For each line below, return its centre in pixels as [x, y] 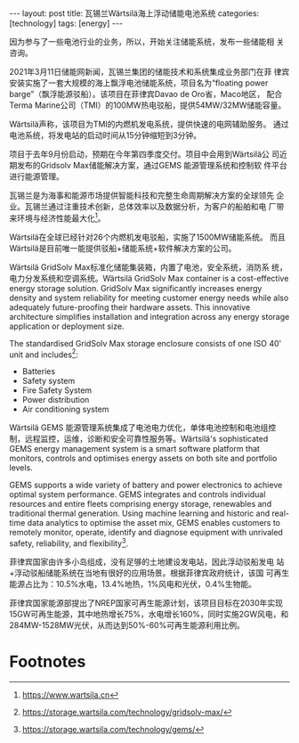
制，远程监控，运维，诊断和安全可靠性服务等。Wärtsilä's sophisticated [139, 439]
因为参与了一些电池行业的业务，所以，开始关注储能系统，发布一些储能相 [141, 41]
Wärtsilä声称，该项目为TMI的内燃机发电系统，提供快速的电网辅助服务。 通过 [149, 124]
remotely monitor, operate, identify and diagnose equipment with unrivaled [146, 533]
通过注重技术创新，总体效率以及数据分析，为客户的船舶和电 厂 [162, 206]
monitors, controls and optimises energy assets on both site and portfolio [143, 458]
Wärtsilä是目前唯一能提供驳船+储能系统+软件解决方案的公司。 [123, 248]
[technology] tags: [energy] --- [66, 23]
